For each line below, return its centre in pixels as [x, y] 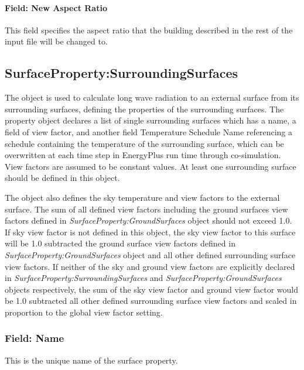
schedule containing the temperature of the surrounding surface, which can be [144, 143]
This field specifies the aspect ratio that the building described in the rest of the [149, 30]
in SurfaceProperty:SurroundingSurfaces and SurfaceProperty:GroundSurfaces [143, 278]
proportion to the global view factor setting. [84, 312]
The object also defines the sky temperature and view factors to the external [142, 197]
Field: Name [35, 338]
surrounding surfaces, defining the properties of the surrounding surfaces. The [144, 109]
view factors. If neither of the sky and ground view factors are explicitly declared [150, 266]
